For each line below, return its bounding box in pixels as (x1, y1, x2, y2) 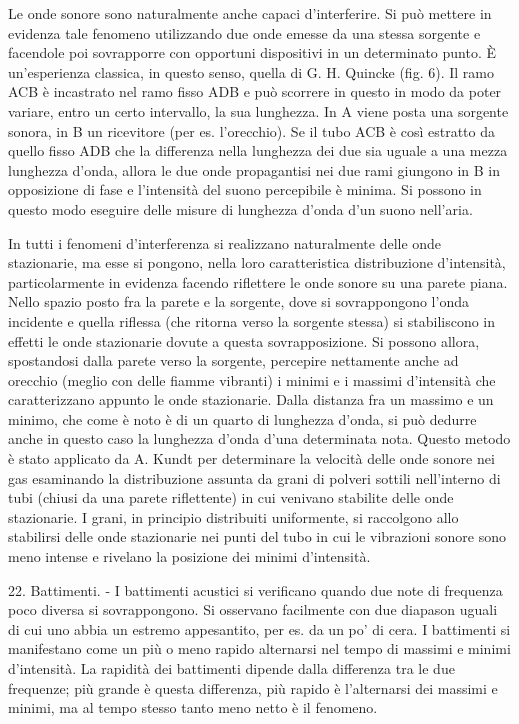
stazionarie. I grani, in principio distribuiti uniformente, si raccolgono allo (8, 506, 459, 527)
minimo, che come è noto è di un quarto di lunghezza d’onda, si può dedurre (8, 408, 477, 429)
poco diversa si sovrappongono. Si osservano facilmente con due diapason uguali (8, 599, 498, 620)
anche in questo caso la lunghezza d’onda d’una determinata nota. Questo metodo (8, 428, 511, 449)
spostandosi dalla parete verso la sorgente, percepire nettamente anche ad (8, 350, 459, 371)
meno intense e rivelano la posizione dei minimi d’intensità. (8, 546, 371, 567)
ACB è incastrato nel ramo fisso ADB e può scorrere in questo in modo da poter (8, 81, 502, 102)
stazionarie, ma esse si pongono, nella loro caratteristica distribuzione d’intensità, (8, 252, 506, 273)
